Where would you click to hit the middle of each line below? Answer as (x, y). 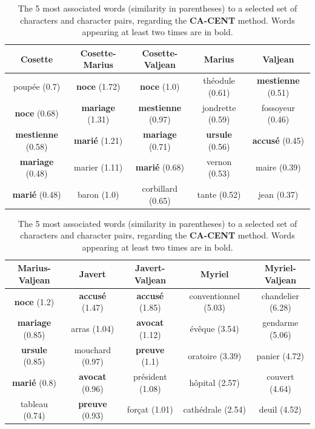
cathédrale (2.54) (214, 409)
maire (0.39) (278, 167)
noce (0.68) (37, 113)
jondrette (219, 107)
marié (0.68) (160, 167)
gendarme (280, 323)
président (150, 377)
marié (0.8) (34, 382)
